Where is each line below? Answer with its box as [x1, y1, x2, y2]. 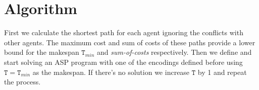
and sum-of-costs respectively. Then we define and [97, 47, 252, 57]
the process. [4, 76, 41, 87]
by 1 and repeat [197, 66, 247, 77]
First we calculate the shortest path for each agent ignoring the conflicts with [4, 27, 243, 38]
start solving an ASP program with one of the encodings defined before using [4, 56, 243, 67]
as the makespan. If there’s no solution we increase [32, 66, 190, 77]
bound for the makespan [4, 47, 79, 57]
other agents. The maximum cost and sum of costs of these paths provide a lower [4, 37, 255, 47]
